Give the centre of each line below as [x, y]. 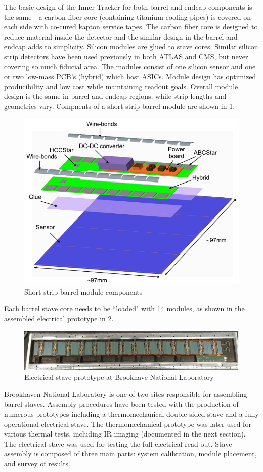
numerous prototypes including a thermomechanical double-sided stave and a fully [131, 413]
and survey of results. [37, 463]
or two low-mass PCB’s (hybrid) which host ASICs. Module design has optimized [130, 76]
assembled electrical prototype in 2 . [59, 319]
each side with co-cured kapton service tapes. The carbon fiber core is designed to [131, 27]
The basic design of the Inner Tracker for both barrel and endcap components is [128, 7]
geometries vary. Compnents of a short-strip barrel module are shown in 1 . [120, 106]
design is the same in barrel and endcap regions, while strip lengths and [115, 96]
